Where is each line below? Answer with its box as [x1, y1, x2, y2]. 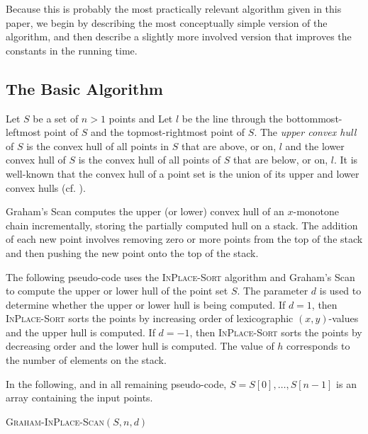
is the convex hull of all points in [26, 138, 169, 153]
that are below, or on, [233, 152, 328, 167]
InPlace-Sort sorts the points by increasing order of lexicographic [6, 311, 294, 326]
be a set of [33, 110, 79, 125]
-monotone [293, 204, 340, 219]
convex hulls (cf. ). [6, 180, 86, 195]
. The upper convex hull [254, 125, 357, 139]
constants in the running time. [6, 42, 138, 57]
